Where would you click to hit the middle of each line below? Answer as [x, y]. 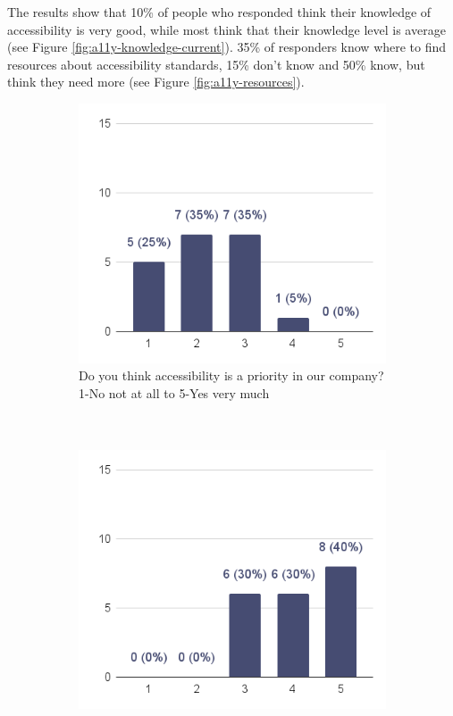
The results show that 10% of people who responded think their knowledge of [219, 12]
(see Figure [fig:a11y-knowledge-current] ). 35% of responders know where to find [227, 47]
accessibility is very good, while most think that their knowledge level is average [226, 29]
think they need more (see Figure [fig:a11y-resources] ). [156, 82]
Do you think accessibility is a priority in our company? [231, 375]
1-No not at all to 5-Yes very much [174, 392]
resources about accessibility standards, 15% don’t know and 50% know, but [216, 64]
